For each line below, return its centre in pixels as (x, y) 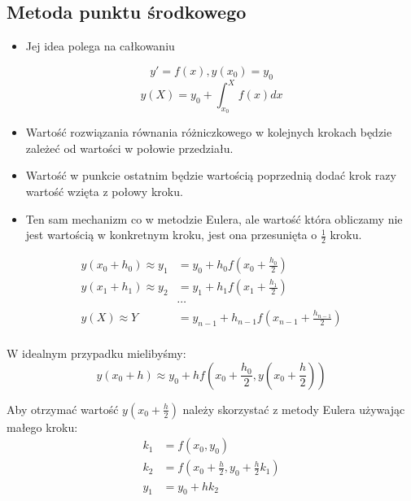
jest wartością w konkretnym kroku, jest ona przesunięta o (171, 235)
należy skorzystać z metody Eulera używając (294, 409)
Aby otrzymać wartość (63, 409)
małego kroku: (42, 427)
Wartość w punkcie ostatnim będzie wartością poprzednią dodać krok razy (211, 175)
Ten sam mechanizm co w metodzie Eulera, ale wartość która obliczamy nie (214, 218)
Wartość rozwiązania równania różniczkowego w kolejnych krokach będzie (209, 132)
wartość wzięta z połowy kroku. (104, 192)
